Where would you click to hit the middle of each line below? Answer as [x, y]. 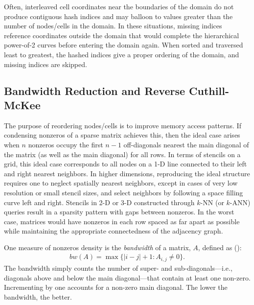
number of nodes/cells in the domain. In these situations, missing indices [113, 26]
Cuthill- [209, 90]
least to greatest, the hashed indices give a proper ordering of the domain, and [122, 54]
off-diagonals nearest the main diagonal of [186, 144]
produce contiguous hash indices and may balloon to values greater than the [118, 16]
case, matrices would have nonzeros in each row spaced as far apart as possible [122, 221]
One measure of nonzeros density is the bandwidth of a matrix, [97, 247]
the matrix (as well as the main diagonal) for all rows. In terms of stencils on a [122, 154]
